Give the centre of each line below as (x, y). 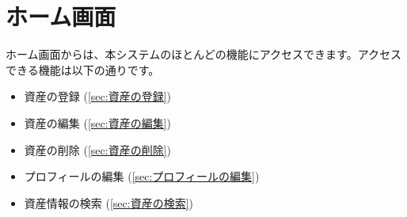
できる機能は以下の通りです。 (83, 69)
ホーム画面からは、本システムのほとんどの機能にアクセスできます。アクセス (203, 54)
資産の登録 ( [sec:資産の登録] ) (97, 96)
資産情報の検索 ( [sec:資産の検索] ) (108, 202)
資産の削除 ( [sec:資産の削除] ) (97, 149)
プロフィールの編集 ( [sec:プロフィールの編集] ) (142, 176)
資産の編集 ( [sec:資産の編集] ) (97, 122)
